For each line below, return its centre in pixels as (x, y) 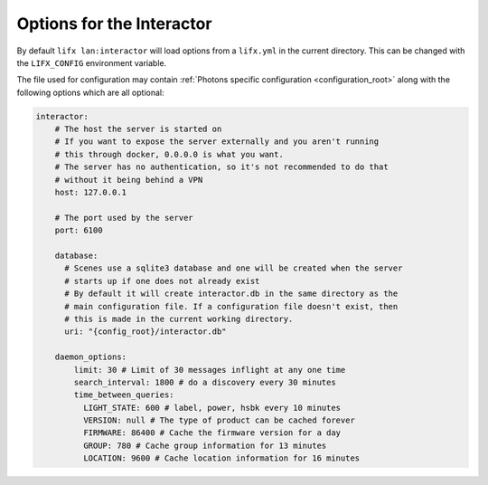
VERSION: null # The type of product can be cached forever (219, 420)
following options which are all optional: (90, 92)
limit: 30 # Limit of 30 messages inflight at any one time (210, 370)
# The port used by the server (124, 218)
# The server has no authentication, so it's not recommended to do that (221, 167)
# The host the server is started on (138, 129)
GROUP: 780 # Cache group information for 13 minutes (205, 445)
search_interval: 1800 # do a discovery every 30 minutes (205, 382)
